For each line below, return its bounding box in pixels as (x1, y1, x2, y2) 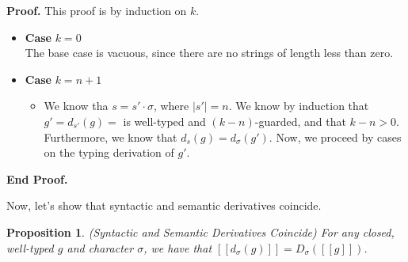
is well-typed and (123, 112, 206, 129)
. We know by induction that (228, 97, 369, 114)
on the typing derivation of (44, 144, 174, 161)
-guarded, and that (254, 112, 346, 129)
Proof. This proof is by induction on (6, 2, 187, 18)
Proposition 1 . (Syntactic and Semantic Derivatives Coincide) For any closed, (6, 223, 395, 240)
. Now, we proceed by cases (269, 128, 402, 145)
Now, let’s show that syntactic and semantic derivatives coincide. (6, 197, 322, 214)
